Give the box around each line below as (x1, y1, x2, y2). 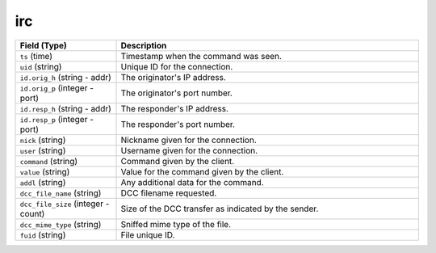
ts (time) (19, 50, 52, 61)
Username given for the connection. (120, 145, 258, 156)
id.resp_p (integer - (19, 113, 94, 124)
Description (120, 40, 167, 51)
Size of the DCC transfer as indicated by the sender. (120, 203, 319, 214)
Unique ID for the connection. (120, 61, 233, 72)
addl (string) (19, 176, 66, 188)
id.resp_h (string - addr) (19, 103, 112, 114)
